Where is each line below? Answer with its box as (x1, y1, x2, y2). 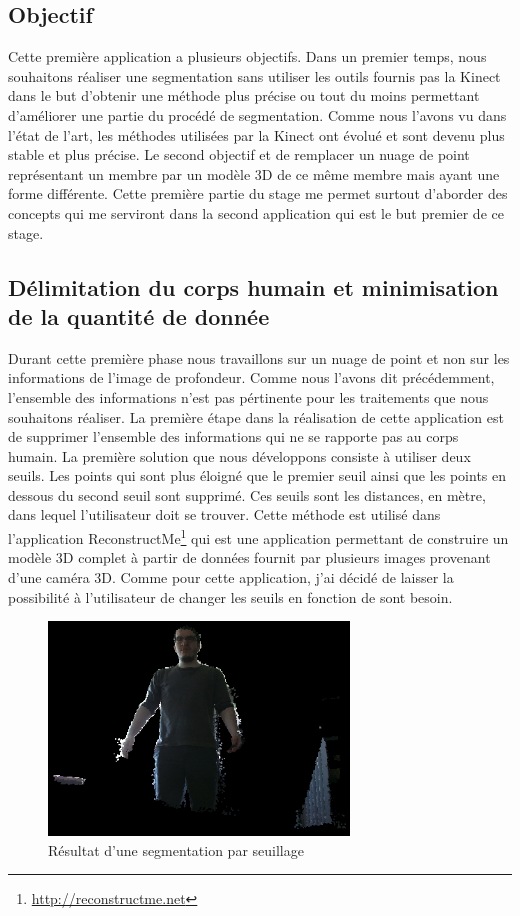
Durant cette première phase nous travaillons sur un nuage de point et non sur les (8, 347, 510, 368)
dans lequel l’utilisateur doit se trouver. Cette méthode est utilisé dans (8, 504, 441, 525)
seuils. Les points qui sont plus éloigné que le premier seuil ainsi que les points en (8, 465, 507, 486)
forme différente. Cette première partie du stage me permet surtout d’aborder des (8, 183, 508, 204)
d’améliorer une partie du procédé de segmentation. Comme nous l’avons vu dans (8, 104, 507, 125)
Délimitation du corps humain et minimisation (8, 271, 499, 302)
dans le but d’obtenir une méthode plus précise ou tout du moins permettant (8, 85, 480, 106)
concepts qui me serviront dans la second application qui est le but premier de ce (8, 202, 504, 223)
